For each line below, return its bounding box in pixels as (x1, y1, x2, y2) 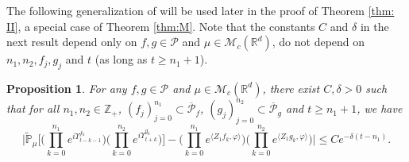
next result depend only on (6, 33, 137, 50)
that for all (6, 100, 60, 117)
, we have (357, 100, 403, 117)
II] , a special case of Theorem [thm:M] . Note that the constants (6, 17, 315, 34)
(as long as (95, 51, 148, 67)
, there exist (262, 79, 320, 96)
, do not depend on (272, 33, 365, 50)
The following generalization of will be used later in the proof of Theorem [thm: (6, 2, 395, 18)
